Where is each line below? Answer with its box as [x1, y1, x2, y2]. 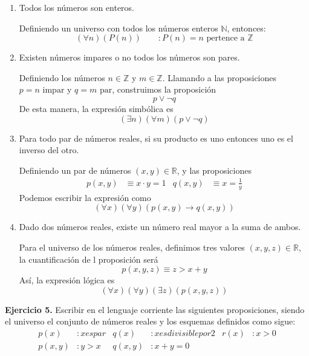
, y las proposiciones [177, 163, 252, 176]
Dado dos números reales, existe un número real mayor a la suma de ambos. [19, 220, 301, 233]
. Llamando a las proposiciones [162, 71, 277, 84]
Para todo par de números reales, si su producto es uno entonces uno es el [19, 131, 293, 144]
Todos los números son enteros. [19, 1, 135, 13]
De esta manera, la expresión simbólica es [19, 102, 174, 114]
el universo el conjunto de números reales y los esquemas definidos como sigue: [5, 315, 296, 328]
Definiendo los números [19, 71, 105, 84]
